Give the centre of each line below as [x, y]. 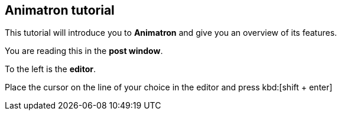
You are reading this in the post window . [84, 51]
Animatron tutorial [60, 10]
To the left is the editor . [50, 69]
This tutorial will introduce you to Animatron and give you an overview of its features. [171, 33]
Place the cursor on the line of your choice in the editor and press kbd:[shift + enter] [169, 87]
